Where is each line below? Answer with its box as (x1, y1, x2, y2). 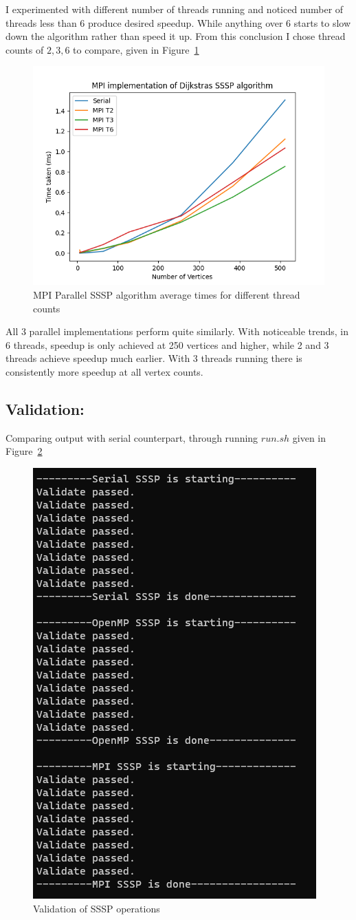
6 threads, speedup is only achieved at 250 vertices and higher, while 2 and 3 (5, 337, 329, 352)
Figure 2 (5, 444, 43, 458)
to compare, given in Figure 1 (73, 42, 199, 56)
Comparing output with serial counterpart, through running (5, 430, 258, 445)
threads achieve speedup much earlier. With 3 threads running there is (5, 351, 302, 365)
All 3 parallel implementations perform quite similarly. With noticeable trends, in (5, 324, 349, 339)
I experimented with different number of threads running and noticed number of (5, 2, 344, 16)
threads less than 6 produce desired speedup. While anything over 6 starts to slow (5, 15, 351, 30)
